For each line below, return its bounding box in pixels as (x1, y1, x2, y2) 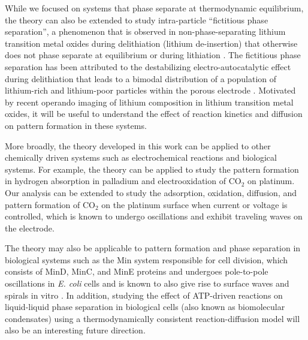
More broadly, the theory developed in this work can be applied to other (5, 139, 271, 152)
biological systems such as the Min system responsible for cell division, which (5, 253, 288, 266)
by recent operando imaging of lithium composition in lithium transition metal (5, 95, 294, 108)
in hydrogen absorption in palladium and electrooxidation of (5, 174, 226, 187)
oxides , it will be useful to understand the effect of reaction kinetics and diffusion (5, 107, 303, 120)
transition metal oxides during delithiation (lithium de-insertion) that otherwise (5, 37, 298, 49)
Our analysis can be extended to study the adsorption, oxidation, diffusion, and (5, 186, 297, 198)
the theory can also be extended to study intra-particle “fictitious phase (5, 13, 268, 26)
